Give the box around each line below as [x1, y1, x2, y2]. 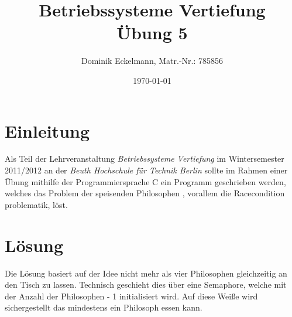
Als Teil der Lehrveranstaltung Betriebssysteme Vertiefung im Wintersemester [5, 152, 284, 165]
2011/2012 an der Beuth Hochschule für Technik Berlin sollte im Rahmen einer [5, 164, 288, 176]
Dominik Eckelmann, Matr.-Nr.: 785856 [81, 54, 223, 67]
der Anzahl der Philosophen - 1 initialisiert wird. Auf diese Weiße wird [5, 289, 258, 302]
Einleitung [5, 118, 90, 142]
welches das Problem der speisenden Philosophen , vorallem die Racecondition [5, 187, 285, 199]
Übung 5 [116, 21, 188, 45]
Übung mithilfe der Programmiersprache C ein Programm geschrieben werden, [5, 175, 286, 188]
